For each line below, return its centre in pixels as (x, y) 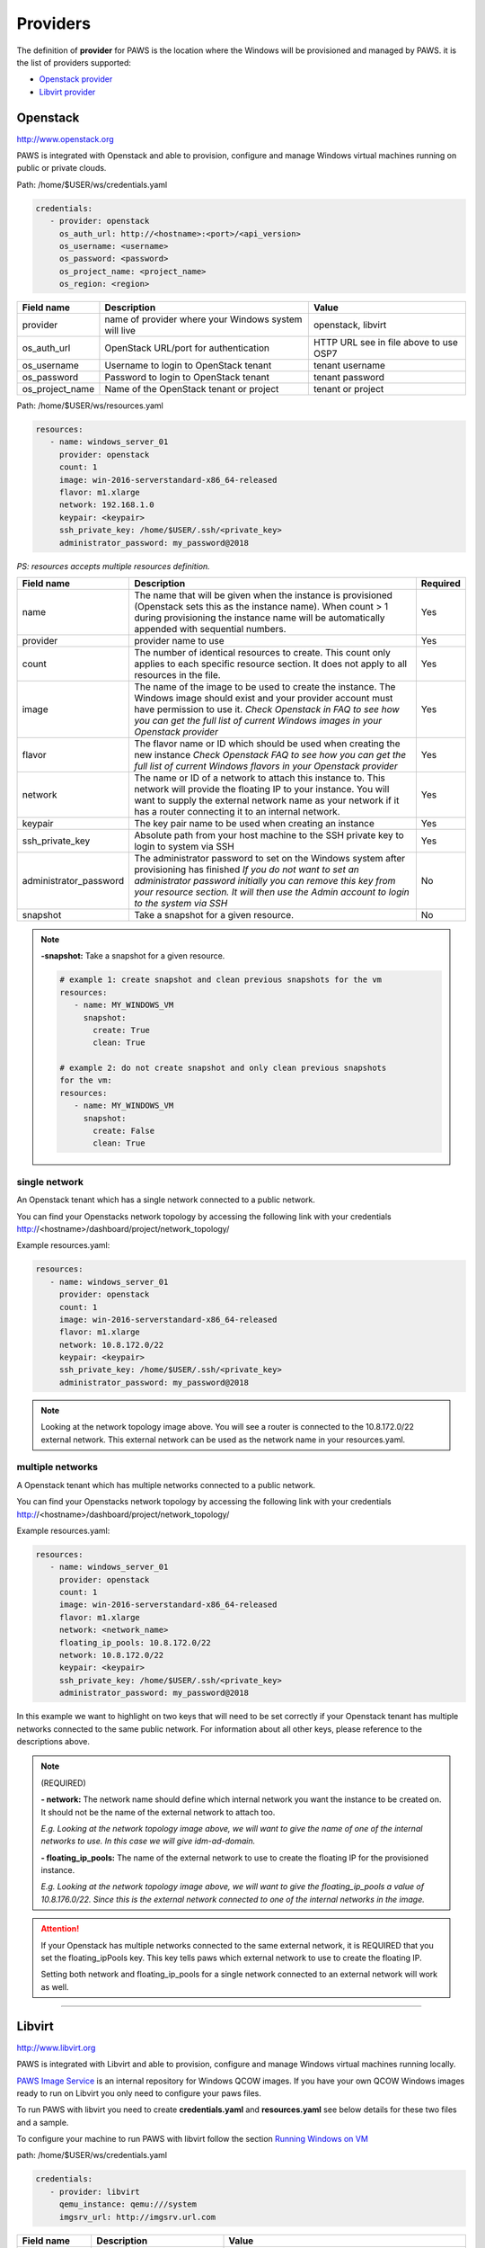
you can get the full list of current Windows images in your (258, 720)
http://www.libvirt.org (56, 2047)
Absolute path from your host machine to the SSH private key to (269, 834)
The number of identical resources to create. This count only (262, 652)
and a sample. (43, 2122)
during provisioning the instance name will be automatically (260, 618)
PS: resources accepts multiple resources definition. (113, 566)
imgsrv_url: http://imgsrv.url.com (137, 2217)
